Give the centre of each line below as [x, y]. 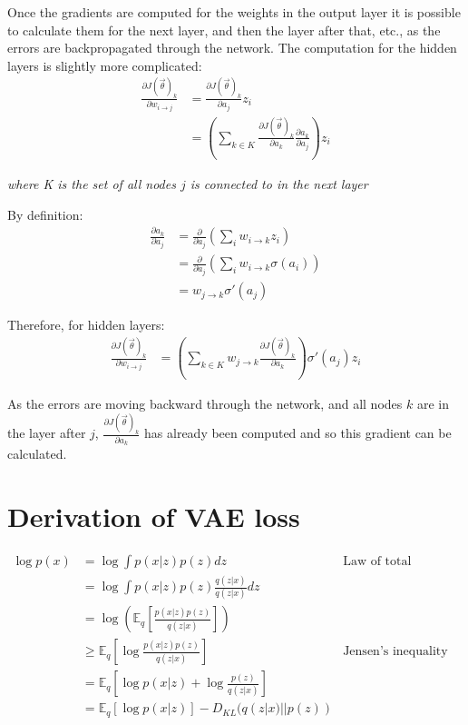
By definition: [45, 214]
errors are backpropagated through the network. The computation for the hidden [232, 48]
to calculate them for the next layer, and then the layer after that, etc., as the [224, 30]
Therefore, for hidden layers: [86, 325]
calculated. [37, 453]
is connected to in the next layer [279, 184]
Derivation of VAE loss [154, 516]
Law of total [377, 561]
